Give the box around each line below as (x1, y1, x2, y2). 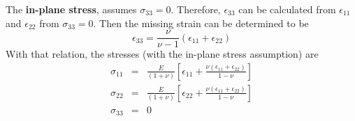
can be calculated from (238, 2, 336, 16)
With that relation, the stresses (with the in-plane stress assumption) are (6, 47, 319, 61)
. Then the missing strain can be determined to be (93, 15, 309, 30)
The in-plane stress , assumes (6, 2, 137, 16)
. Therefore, (171, 2, 221, 16)
